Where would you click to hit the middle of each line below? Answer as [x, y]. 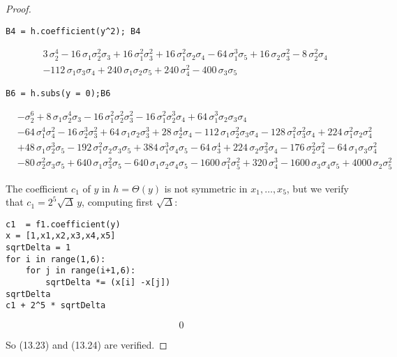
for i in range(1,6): [56, 259]
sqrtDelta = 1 [38, 248]
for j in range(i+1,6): [81, 271]
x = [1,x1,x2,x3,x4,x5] [61, 236]
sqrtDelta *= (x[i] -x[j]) [108, 282]
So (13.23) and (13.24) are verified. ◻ [87, 344]
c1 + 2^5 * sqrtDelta [56, 306]
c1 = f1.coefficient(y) [63, 224]
